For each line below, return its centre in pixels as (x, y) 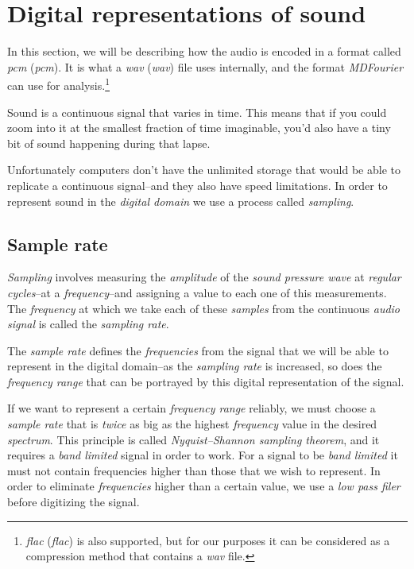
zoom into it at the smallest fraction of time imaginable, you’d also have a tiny (199, 128)
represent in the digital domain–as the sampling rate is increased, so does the (195, 366)
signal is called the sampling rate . (88, 324)
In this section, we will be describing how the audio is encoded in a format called (204, 51)
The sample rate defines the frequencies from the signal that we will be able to (198, 350)
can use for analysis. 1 (59, 84)
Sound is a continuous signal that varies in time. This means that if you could (197, 112)
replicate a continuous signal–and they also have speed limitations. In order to (197, 185)
